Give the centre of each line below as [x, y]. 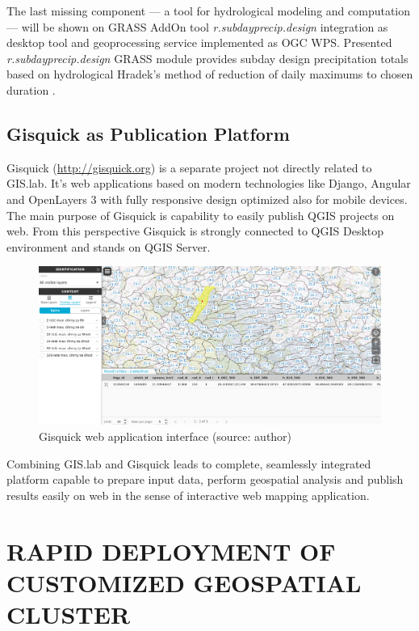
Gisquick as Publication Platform [148, 133]
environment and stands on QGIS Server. [109, 246]
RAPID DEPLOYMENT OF [171, 551]
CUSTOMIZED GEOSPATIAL [184, 582]
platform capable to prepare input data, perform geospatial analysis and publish [205, 479]
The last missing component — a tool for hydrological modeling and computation [209, 11]
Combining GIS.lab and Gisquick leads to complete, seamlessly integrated [189, 463]
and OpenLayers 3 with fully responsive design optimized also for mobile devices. [207, 199]
